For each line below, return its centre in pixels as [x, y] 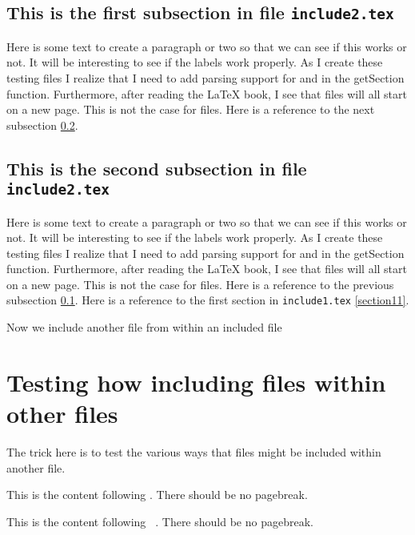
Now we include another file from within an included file [144, 327]
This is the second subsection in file [157, 168]
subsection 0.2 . [42, 125]
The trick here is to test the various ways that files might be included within [194, 452]
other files [62, 414]
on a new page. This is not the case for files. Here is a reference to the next [191, 109]
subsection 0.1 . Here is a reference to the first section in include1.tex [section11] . [208, 300]
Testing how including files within [196, 382]
